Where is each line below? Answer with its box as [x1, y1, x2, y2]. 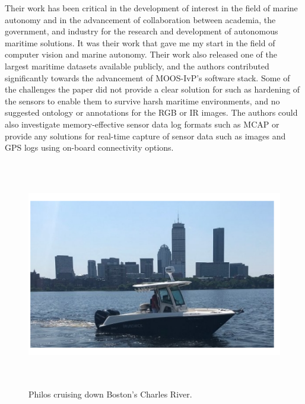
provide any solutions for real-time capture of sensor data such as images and [5, 129, 286, 142]
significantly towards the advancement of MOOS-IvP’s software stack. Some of [5, 71, 290, 84]
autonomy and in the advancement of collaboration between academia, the [5, 13, 276, 26]
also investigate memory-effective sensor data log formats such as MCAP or [5, 117, 279, 130]
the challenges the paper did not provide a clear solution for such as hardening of [5, 83, 300, 96]
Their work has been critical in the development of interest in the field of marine [5, 2, 298, 14]
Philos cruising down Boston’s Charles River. [28, 388, 192, 400]
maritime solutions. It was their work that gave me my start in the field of [5, 36, 275, 49]
